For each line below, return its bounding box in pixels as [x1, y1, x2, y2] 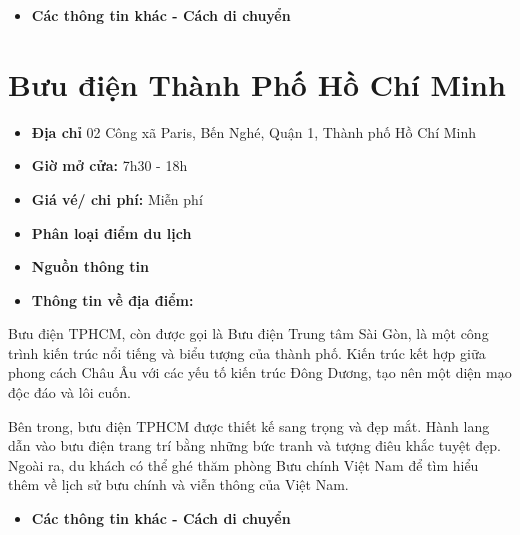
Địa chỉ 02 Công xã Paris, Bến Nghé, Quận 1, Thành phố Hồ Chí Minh [31, 121, 477, 142]
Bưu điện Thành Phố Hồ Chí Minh [8, 63, 506, 104]
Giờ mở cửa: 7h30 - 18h [31, 155, 188, 176]
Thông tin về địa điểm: [31, 289, 194, 310]
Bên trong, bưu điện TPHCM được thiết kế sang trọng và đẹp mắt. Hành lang [8, 415, 490, 436]
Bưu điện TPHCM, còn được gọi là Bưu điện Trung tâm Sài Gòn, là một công [8, 323, 489, 344]
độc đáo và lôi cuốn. [8, 382, 131, 403]
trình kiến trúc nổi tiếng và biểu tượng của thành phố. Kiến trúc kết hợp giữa [8, 342, 486, 363]
